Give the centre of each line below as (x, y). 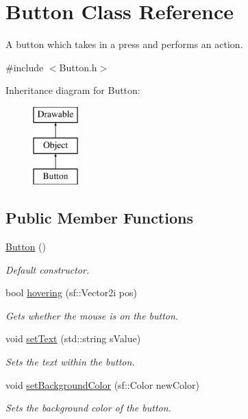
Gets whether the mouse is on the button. (92, 315)
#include (25, 67)
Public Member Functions (99, 218)
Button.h (78, 67)
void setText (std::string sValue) (73, 338)
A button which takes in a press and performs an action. (124, 44)
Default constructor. (48, 269)
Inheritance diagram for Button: (73, 90)
